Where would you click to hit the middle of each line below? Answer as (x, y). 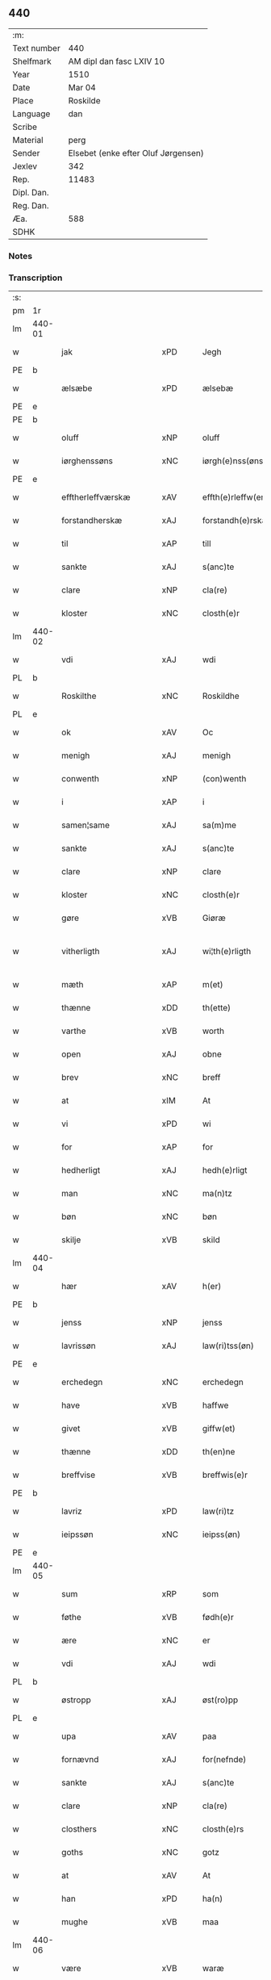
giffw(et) (219, 1429)
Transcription (35, 278)
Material (28, 140)
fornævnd (80, 1760)
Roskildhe (221, 696)
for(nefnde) (224, 1760)
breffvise (79, 1475)
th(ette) (217, 1008)
